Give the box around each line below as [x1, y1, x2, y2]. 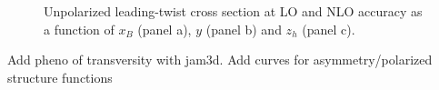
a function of [44, 19, 115, 38]
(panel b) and [205, 19, 282, 38]
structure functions [7, 67, 113, 86]
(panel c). [302, 19, 355, 38]
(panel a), [137, 19, 192, 38]
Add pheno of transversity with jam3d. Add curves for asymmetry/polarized [7, 50, 433, 69]
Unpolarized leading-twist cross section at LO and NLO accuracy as [44, 2, 423, 20]
